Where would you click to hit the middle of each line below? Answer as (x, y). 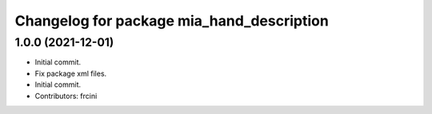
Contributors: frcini (66, 96)
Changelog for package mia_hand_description (172, 21)
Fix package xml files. (71, 73)
